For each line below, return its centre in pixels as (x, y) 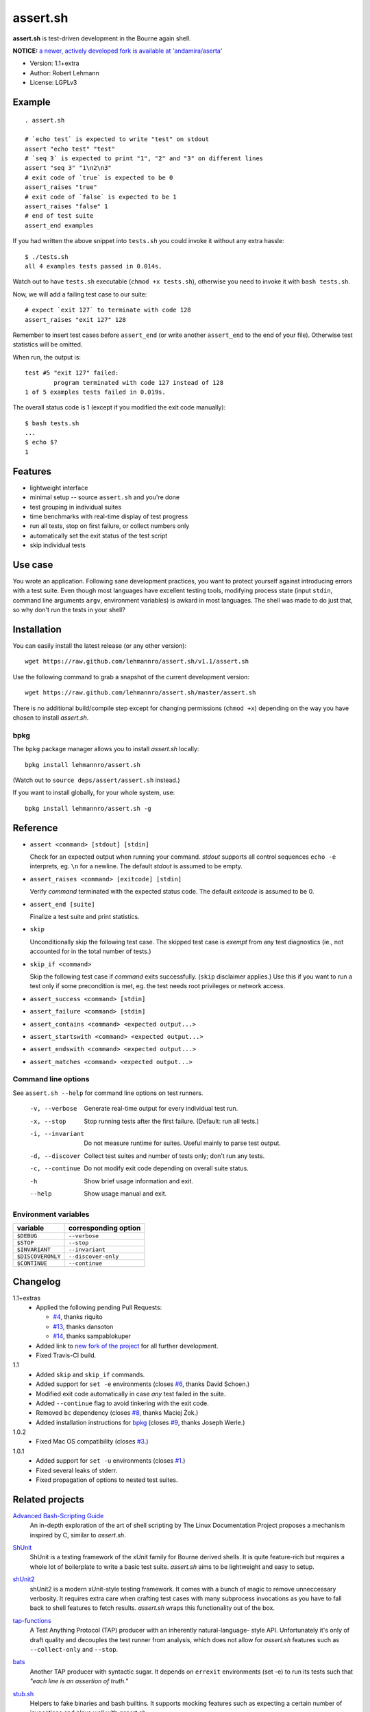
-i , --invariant (57, 1134)
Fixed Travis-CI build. (66, 1355)
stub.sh (23, 1694)
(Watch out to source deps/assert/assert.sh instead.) (97, 780)
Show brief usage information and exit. (138, 1181)
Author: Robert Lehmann (64, 73)
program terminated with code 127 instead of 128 (139, 382)
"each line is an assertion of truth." (79, 1681)
